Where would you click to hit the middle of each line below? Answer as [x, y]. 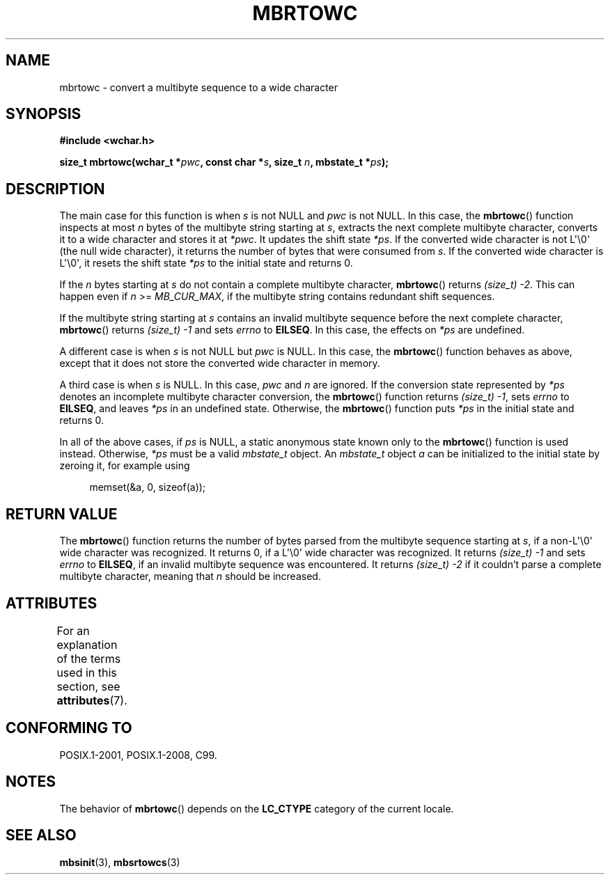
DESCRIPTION [55, 189]
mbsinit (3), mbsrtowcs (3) [120, 862]
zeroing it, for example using [125, 466]
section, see [88, 686]
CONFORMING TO [69, 728]
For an [73, 630]
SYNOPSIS [44, 114]
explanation [87, 644]
